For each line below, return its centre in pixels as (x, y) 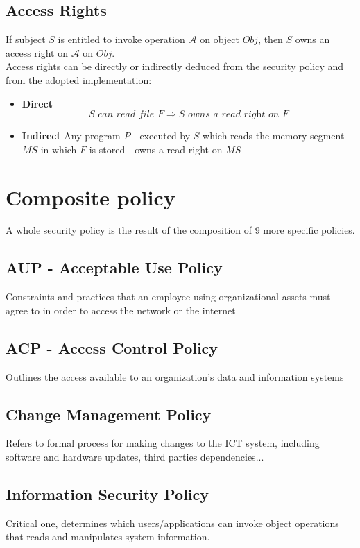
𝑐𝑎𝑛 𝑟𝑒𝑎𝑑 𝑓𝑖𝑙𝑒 (126, 115)
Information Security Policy (108, 494)
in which (59, 149)
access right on (37, 52)
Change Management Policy (109, 414)
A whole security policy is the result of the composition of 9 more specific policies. (180, 230)
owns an (312, 39)
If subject (26, 39)
